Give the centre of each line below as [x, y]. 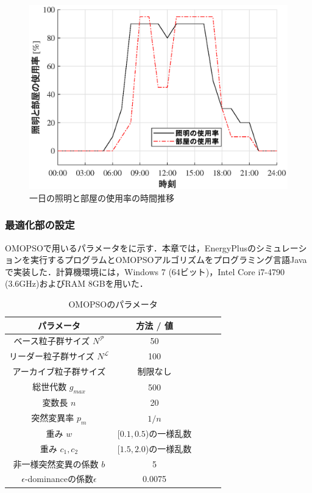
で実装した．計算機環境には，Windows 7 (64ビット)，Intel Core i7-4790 [145, 271]
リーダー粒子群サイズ [52, 356]
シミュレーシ [281, 247]
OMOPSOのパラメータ [113, 304]
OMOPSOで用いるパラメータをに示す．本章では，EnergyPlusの [130, 247]
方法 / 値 [154, 325]
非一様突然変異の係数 [56, 463]
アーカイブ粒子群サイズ [59, 371]
